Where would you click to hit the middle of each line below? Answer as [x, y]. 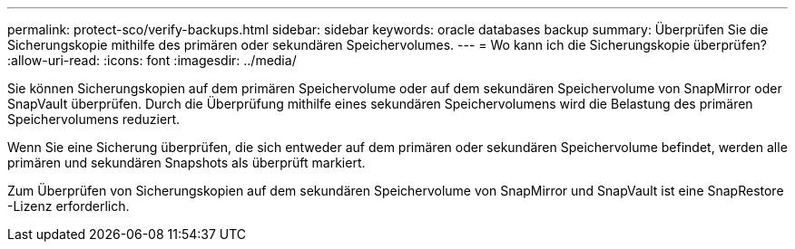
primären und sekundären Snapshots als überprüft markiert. [186, 163]
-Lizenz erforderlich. [69, 206]
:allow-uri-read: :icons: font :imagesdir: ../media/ [152, 60]
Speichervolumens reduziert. [94, 119]
